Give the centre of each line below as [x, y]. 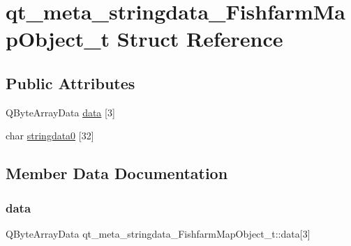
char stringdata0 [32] [50, 136]
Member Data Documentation [117, 173]
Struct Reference [200, 39]
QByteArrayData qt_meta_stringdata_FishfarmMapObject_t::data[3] [158, 233]
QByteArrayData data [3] [60, 112]
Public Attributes [70, 83]
